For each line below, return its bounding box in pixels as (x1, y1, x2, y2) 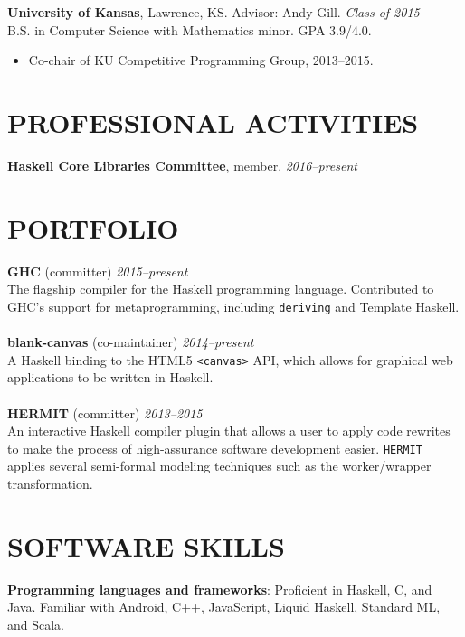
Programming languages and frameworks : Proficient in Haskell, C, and (7, 579, 432, 598)
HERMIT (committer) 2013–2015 (7, 403, 203, 422)
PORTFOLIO (7, 209, 179, 246)
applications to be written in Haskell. (7, 368, 214, 387)
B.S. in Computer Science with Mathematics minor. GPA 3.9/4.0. (7, 20, 372, 39)
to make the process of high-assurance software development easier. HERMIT (7, 438, 422, 457)
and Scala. (7, 614, 65, 633)
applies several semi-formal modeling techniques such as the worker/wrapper (7, 456, 432, 475)
